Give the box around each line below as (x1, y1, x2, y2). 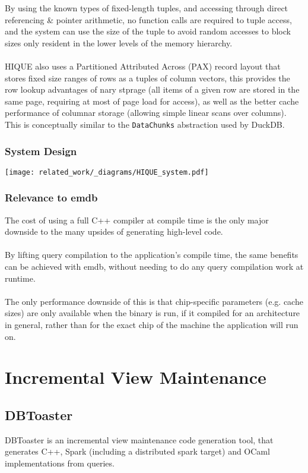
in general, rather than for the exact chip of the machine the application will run (5, 319, 299, 331)
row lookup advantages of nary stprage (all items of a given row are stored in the (5, 83, 300, 96)
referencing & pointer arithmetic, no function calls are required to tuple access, (5, 13, 292, 26)
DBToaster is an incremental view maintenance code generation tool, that (5, 433, 274, 446)
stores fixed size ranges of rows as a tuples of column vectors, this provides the (5, 71, 290, 84)
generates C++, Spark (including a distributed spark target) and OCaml (5, 445, 270, 458)
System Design (5, 143, 77, 158)
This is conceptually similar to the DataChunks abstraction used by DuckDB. (5, 118, 285, 130)
